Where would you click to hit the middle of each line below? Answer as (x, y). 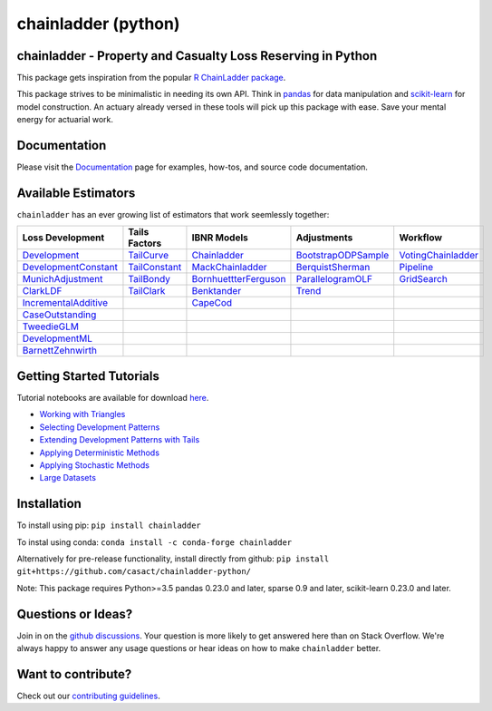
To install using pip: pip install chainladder (109, 525)
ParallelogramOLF (334, 279)
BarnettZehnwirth (59, 351)
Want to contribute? (74, 674)
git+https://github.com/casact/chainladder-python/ (134, 572)
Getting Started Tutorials (88, 376)
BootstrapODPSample (342, 256)
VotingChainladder (439, 256)
